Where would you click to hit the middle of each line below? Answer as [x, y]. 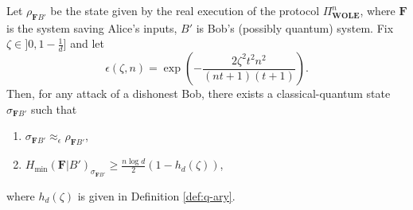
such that [54, 109]
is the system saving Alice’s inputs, [92, 27]
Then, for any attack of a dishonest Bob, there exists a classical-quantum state [199, 93]
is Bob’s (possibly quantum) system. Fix [295, 27]
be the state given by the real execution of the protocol [185, 10]
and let [87, 43]
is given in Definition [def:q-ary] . [156, 195]
